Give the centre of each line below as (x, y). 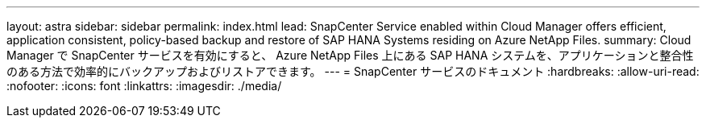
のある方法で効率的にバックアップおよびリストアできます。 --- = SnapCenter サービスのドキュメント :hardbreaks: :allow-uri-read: (353, 71)
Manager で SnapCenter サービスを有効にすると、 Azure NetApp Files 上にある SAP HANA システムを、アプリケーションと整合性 (350, 55)
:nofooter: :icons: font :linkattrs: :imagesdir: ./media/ (144, 86)
